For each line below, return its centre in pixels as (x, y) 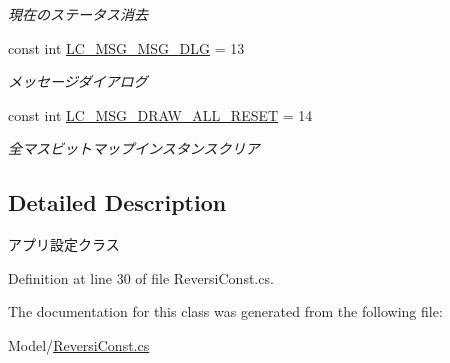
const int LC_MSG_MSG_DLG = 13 (126, 47)
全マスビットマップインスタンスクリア (134, 148)
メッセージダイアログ (78, 81)
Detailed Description (117, 202)
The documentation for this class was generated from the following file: (225, 311)
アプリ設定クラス (64, 244)
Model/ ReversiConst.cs (79, 344)
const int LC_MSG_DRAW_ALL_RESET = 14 (160, 114)
